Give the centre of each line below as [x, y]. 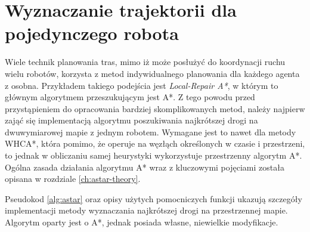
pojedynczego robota [92, 33]
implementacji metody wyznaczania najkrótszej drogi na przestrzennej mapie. [146, 210]
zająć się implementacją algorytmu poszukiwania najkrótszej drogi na [131, 120]
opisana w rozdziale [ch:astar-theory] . [73, 179]
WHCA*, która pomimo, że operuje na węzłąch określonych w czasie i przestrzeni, [155, 143]
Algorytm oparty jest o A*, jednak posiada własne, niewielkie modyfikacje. [142, 222]
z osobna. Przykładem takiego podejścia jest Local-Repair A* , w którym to [142, 85]
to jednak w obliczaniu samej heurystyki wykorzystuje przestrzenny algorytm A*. [154, 155]
